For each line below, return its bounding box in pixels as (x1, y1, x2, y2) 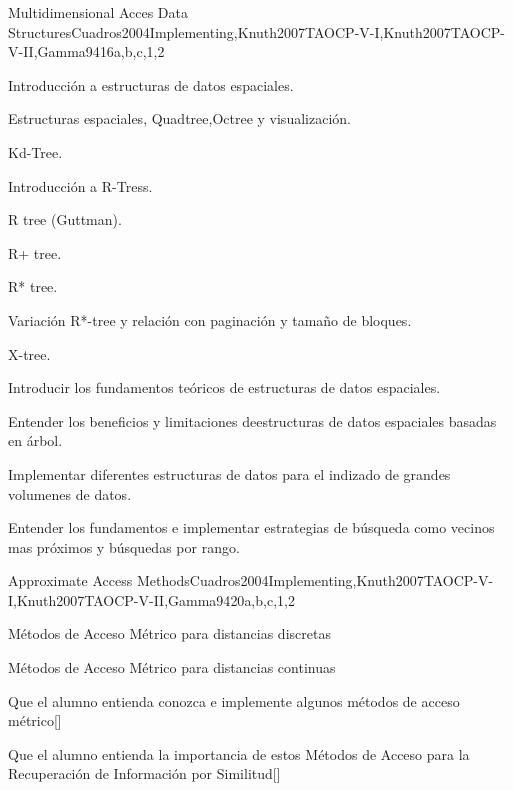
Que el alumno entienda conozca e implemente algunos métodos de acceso (8, 690, 460, 711)
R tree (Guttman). (8, 209, 122, 230)
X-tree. (8, 343, 51, 364)
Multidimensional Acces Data (8, 2, 189, 22)
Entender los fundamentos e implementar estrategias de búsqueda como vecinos (8, 517, 495, 538)
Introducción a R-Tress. (8, 175, 153, 196)
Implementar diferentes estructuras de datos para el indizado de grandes (8, 463, 451, 484)
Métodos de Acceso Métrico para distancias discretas (8, 623, 331, 644)
